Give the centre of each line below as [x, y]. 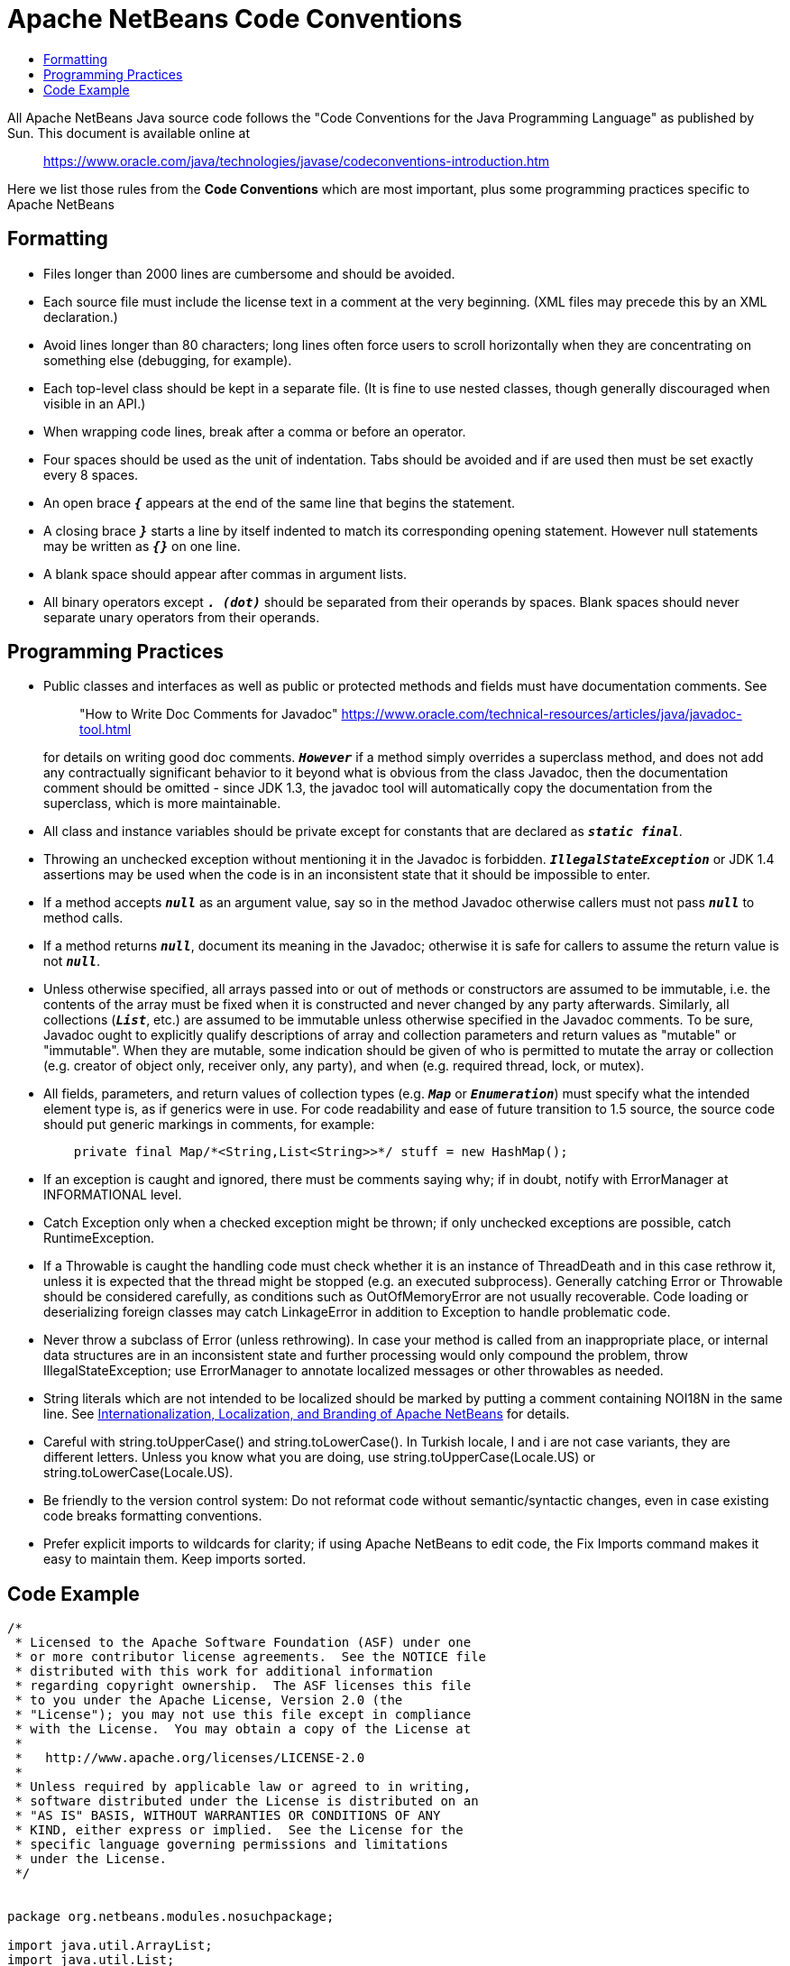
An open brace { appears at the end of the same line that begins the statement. [279, 502]
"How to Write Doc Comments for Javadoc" [209, 714]
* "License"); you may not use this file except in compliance [243, 1715]
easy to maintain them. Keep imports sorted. [175, 1559]
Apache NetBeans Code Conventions [235, 19]
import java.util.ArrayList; [110, 1946]
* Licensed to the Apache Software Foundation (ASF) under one [243, 1643]
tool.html [106, 730]
